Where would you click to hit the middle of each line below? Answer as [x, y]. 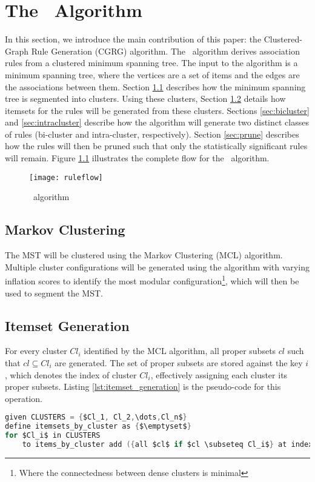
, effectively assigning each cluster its [219, 374]
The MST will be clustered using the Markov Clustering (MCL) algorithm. [144, 255]
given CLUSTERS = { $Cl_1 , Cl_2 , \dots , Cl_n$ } [96, 417]
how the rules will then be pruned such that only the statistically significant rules [156, 146]
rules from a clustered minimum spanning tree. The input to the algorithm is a [151, 63]
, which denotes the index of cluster [71, 374]
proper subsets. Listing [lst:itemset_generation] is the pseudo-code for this [143, 387]
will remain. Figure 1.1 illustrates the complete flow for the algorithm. [137, 158]
